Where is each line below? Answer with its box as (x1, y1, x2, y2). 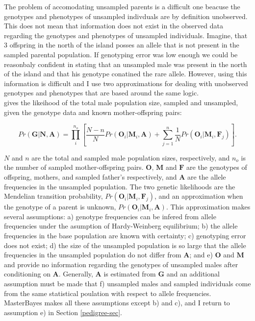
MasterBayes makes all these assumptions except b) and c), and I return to (4, 298, 230, 308)
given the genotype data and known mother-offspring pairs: (4, 107, 182, 117)
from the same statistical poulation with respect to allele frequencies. (4, 288, 211, 298)
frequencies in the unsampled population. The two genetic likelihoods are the (4, 181, 235, 191)
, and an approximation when (154, 191, 243, 201)
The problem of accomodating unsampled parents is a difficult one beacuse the (4, 1, 240, 11)
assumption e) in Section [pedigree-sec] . (4, 307, 123, 317)
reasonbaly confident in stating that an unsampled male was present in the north (4, 59, 247, 69)
